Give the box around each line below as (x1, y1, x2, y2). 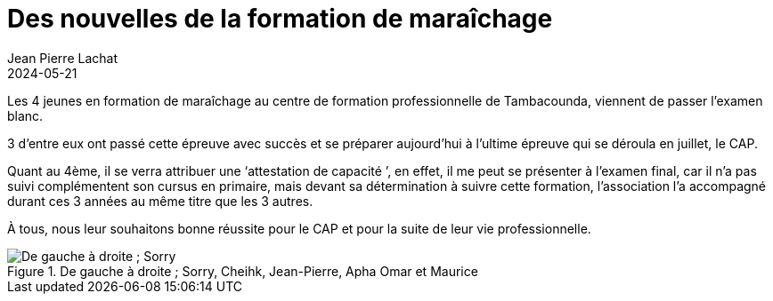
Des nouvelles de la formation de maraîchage (7, 4, 553, 34)
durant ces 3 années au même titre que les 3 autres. (7, 193, 313, 209)
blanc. (7, 107, 44, 123)
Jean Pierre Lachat (7, 50, 118, 66)
